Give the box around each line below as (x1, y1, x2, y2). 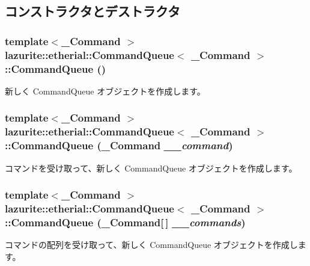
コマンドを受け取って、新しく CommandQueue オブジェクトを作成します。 (5, 161, 297, 174)
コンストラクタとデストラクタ (5, 2, 180, 20)
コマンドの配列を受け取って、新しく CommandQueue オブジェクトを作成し (5, 238, 298, 251)
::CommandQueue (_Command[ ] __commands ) (5, 214, 246, 229)
